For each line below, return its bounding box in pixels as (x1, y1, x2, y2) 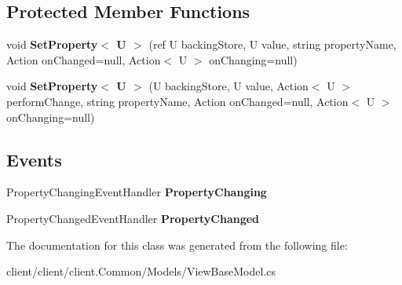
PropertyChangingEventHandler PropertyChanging (6, 184, 267, 200)
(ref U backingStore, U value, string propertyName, (148, 36, 397, 53)
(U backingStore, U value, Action (148, 78, 309, 94)
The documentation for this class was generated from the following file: (6, 236, 348, 253)
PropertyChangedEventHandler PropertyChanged (6, 210, 260, 226)
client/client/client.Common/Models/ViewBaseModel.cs (6, 263, 276, 280)
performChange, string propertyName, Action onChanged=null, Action (6, 93, 349, 109)
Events (6, 147, 62, 171)
